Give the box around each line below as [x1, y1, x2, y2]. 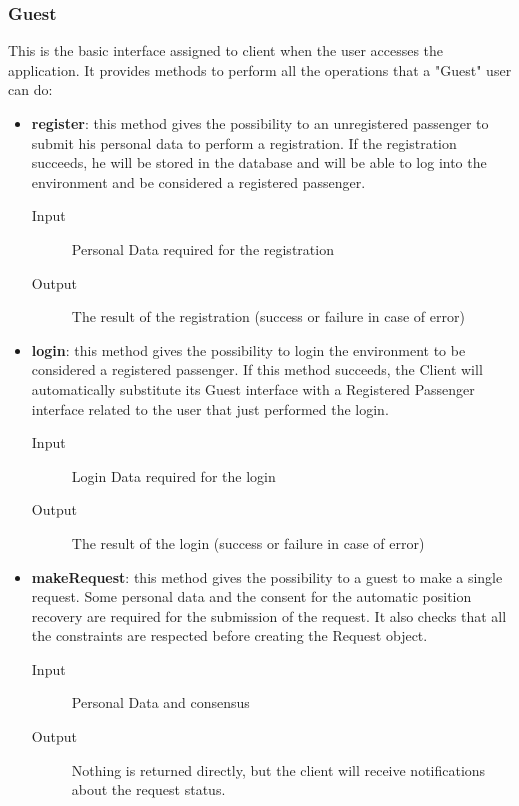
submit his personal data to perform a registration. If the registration [31, 132, 457, 153]
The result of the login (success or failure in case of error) [71, 532, 425, 553]
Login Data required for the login [71, 465, 276, 486]
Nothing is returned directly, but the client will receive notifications [71, 759, 486, 780]
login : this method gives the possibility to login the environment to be [31, 339, 466, 360]
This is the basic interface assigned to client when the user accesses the [8, 40, 444, 61]
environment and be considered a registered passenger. [31, 171, 366, 192]
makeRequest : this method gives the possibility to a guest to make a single [31, 566, 503, 587]
